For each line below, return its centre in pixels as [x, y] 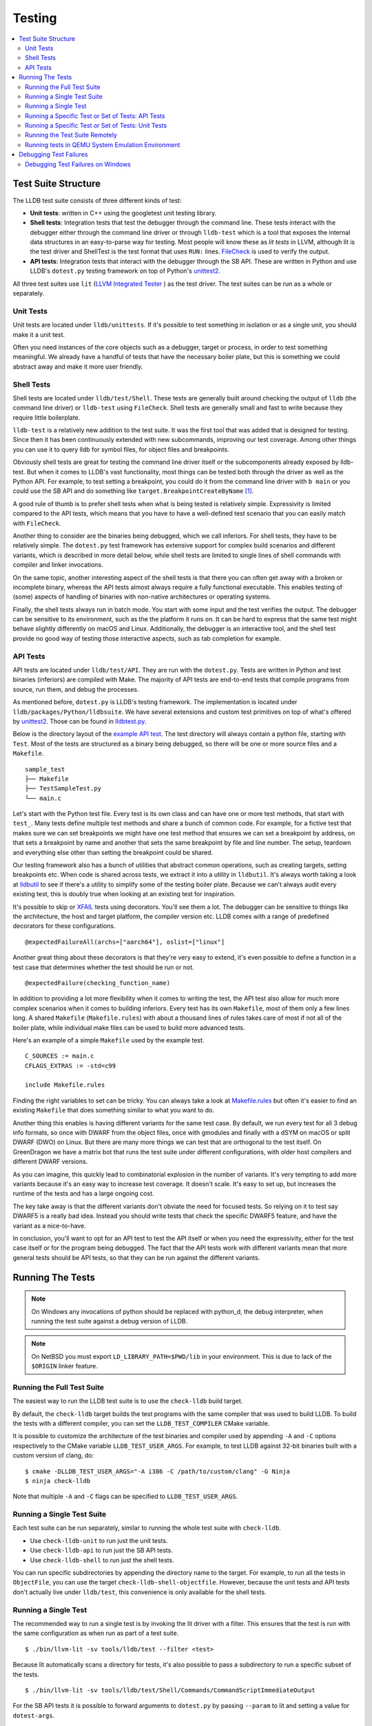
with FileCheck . [37, 523]
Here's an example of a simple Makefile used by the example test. [108, 1040]
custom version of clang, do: [53, 1455]
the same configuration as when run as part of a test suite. [96, 1633]
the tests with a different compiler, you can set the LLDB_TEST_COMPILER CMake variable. [141, 1423]
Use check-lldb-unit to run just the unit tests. [99, 1540]
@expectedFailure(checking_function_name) [98, 983]
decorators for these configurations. [64, 926]
